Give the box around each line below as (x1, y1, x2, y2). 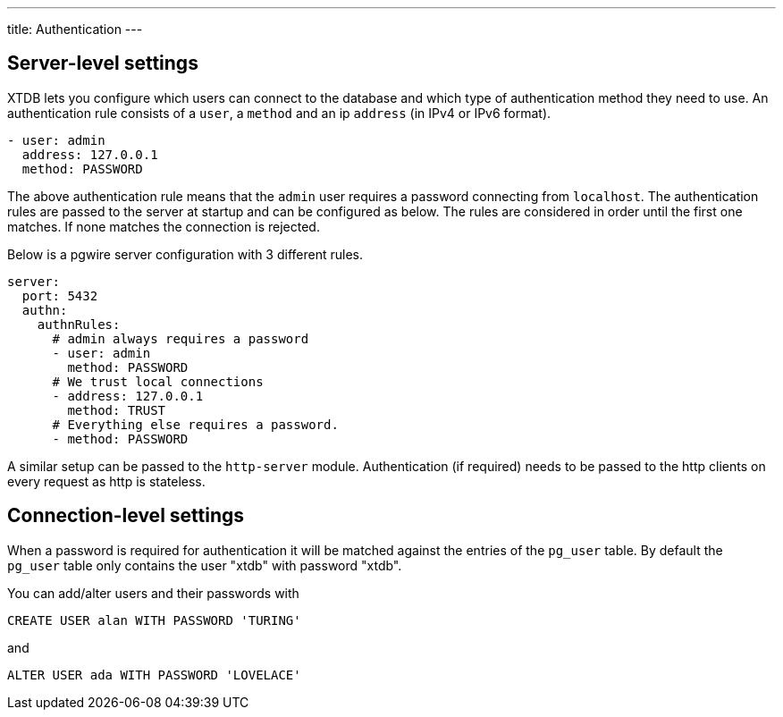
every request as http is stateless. (7, 473, 206, 489)
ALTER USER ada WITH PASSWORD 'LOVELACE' (7, 667, 301, 682)
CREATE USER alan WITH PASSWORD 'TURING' (7, 612, 301, 628)
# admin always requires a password (52, 331, 309, 346)
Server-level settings (7, 52, 198, 75)
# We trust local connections (52, 374, 264, 389)
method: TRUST (67, 402, 166, 418)
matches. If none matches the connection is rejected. (7, 218, 320, 234)
